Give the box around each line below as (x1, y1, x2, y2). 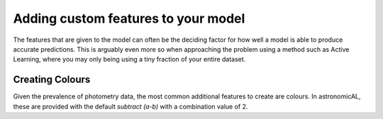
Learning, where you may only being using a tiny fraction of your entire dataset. (13, 55, 246, 64)
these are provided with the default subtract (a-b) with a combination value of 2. (13, 102, 248, 110)
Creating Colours (13, 74, 91, 86)
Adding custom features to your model (13, 11, 245, 26)
